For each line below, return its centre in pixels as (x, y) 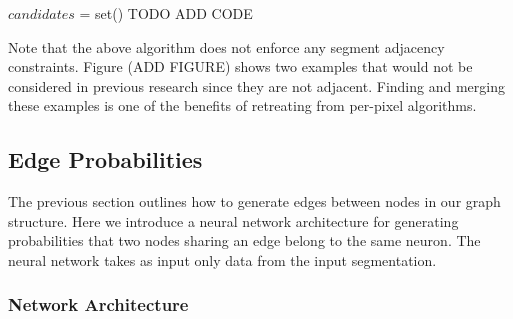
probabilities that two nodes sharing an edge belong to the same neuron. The (244, 240)
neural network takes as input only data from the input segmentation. (222, 259)
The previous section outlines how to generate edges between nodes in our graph (254, 201)
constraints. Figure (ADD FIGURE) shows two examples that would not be (240, 66)
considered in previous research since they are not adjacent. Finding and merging (256, 85)
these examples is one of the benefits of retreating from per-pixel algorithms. (242, 105)
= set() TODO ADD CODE (166, 13)
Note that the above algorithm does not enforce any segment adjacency (226, 46)
